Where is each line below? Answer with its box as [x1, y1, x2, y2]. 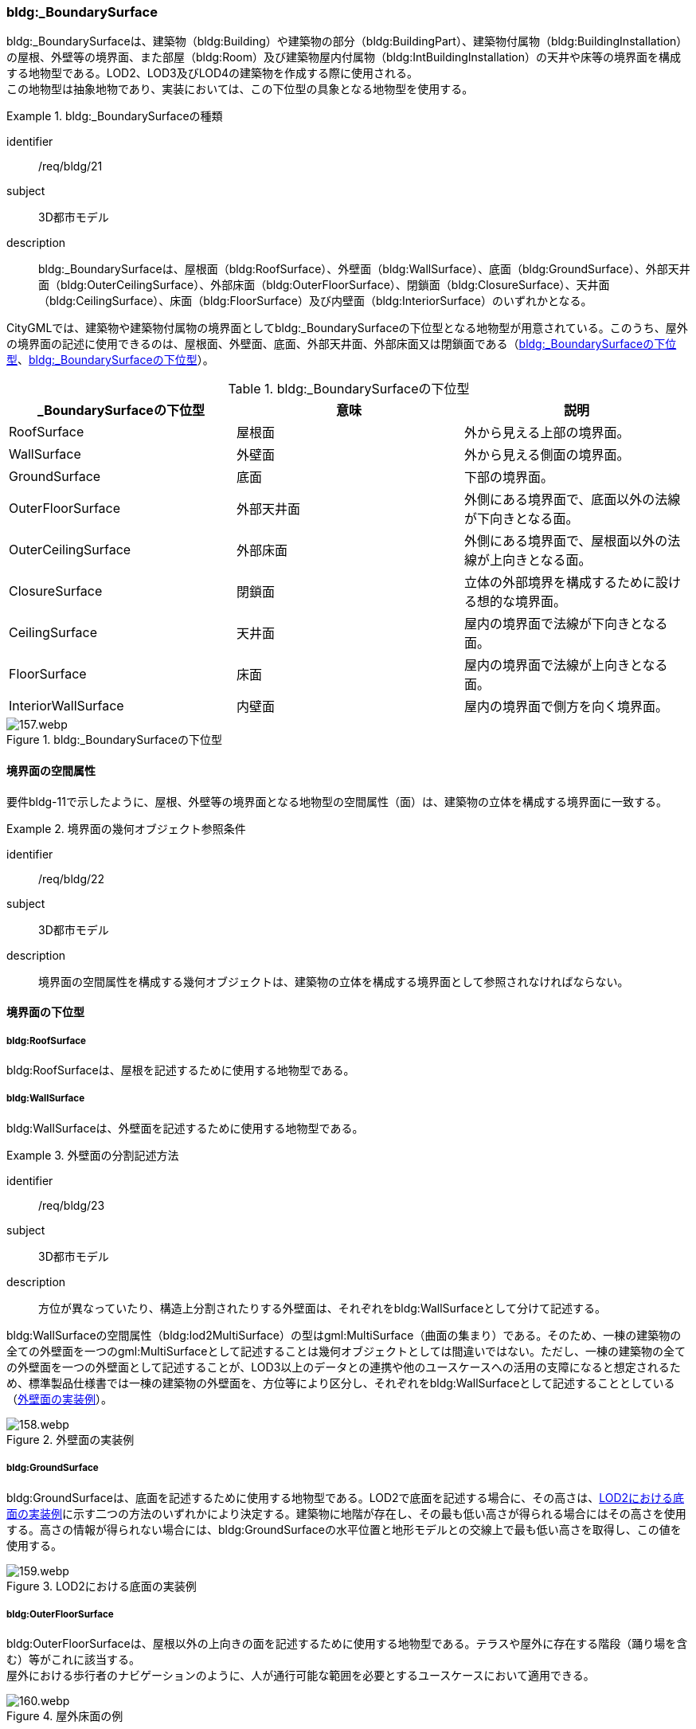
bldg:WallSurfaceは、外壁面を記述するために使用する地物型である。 [6, 1121, 364, 1135]
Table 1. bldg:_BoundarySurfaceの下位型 [228, 381, 470, 397]
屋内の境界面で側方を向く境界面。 [463, 698, 668, 715]
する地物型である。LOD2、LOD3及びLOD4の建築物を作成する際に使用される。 [6, 66, 419, 80]
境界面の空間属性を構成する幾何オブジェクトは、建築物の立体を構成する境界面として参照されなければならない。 [38, 974, 629, 988]
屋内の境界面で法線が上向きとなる [463, 657, 668, 674]
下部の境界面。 [463, 469, 553, 486]
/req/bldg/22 [38, 871, 105, 886]
